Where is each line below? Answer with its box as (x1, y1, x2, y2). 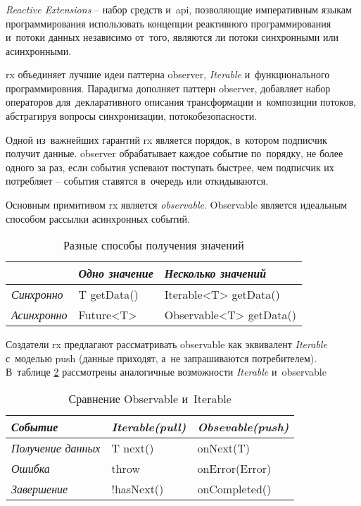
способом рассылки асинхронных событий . (6, 211, 190, 226)
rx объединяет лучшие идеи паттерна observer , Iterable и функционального (6, 67, 330, 82)
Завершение (11, 481, 68, 498)
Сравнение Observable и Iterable (68, 390, 232, 407)
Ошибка (11, 460, 50, 477)
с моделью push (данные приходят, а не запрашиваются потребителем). (6, 350, 317, 365)
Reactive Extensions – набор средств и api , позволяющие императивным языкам (6, 1, 352, 16)
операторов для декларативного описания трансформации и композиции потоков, (6, 94, 356, 109)
